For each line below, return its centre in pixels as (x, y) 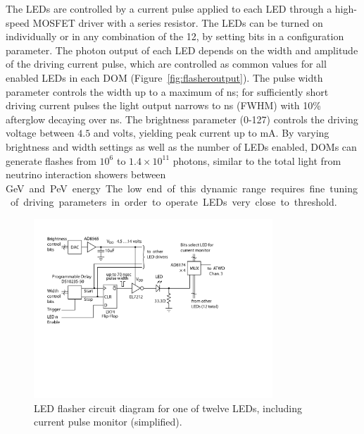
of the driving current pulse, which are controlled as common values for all (166, 64)
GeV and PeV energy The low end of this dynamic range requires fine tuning (182, 188)
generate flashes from (51, 160)
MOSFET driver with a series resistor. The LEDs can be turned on (178, 22)
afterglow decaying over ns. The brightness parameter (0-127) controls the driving (182, 119)
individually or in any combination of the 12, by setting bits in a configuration (175, 36)
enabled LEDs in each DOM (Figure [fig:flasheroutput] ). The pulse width (164, 77)
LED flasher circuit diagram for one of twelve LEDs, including (168, 408)
